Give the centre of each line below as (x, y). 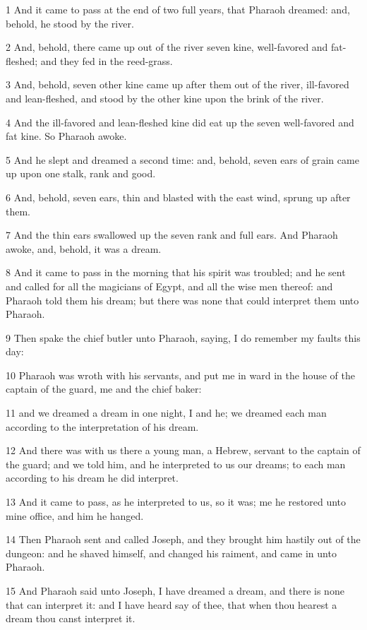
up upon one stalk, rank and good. (81, 173)
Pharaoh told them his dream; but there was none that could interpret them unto (182, 300)
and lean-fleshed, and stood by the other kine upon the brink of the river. (165, 98)
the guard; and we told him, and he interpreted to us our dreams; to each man (176, 464)
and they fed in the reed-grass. (107, 60)
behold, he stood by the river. (70, 23)
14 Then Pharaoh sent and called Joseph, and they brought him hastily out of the (183, 539)
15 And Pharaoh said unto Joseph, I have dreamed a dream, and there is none (175, 590)
